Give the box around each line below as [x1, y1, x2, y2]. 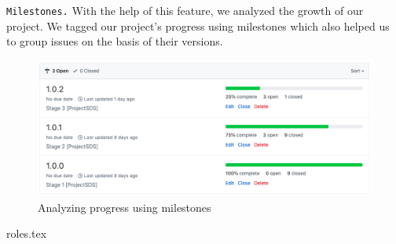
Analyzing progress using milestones [38, 198, 211, 215]
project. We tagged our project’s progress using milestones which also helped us [6, 17, 390, 34]
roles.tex [6, 225, 47, 242]
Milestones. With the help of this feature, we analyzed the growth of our [6, 2, 364, 18]
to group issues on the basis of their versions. [6, 33, 223, 49]
